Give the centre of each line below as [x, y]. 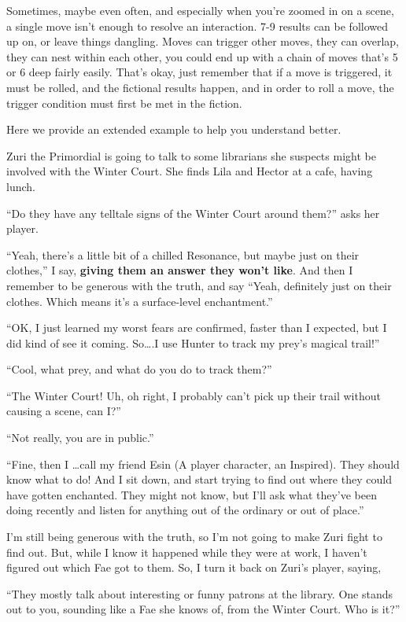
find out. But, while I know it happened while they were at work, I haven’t [187, 552]
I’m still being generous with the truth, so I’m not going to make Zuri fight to [194, 537]
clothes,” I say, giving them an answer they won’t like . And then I [180, 270]
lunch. [21, 186]
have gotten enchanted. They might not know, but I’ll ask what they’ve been [192, 494]
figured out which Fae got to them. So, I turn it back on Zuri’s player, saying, [194, 567]
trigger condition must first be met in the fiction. [124, 103]
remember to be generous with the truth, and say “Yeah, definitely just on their [199, 285]
